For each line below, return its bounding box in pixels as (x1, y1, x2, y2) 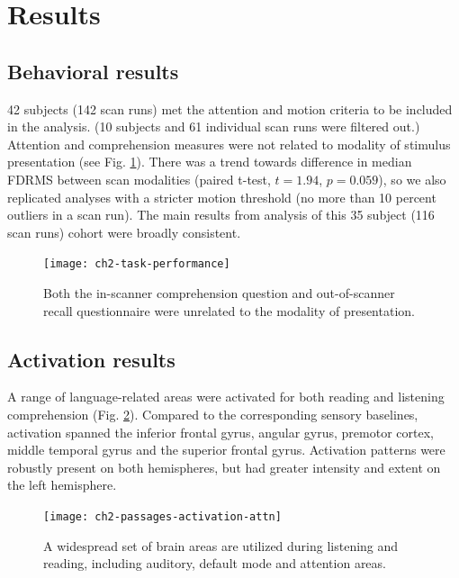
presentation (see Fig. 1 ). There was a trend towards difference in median (7, 152, 412, 171)
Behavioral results (7, 57, 179, 85)
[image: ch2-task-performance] (43, 257, 230, 271)
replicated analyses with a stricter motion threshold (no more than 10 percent (7, 187, 436, 206)
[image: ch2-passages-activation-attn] (43, 510, 282, 523)
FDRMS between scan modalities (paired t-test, (7, 169, 271, 188)
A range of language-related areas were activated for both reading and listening (7, 387, 445, 406)
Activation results (7, 345, 175, 373)
